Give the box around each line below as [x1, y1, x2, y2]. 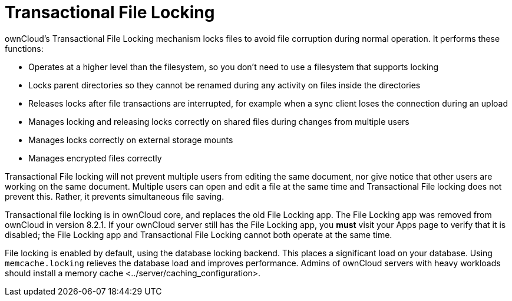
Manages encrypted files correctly [28, 153, 162, 163]
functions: [5, 43, 44, 54]
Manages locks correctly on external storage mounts [28, 134, 233, 145]
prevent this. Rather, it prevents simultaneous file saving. [5, 191, 224, 201]
